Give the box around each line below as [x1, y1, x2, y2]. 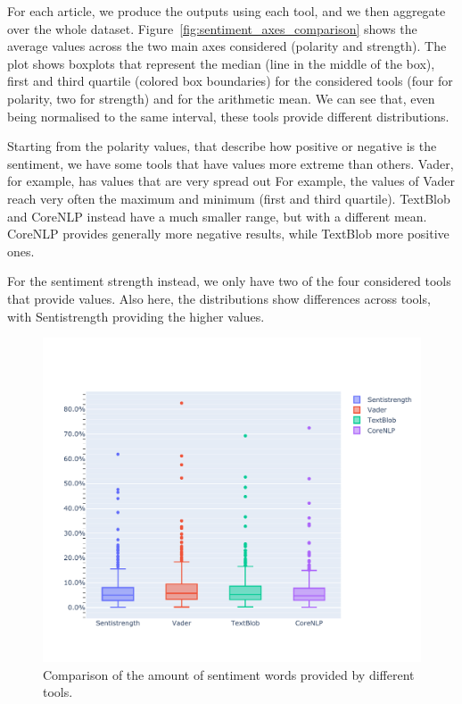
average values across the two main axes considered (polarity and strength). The [7, 37, 447, 55]
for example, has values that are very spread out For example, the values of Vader [7, 172, 455, 190]
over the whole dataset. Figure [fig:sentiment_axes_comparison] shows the [7, 19, 417, 38]
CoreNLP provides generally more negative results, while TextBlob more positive [7, 224, 450, 243]
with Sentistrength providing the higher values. [7, 306, 265, 325]
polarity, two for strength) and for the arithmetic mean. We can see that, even [7, 88, 435, 107]
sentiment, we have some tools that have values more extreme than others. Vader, [7, 154, 454, 172]
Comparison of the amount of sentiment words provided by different [43, 665, 415, 683]
